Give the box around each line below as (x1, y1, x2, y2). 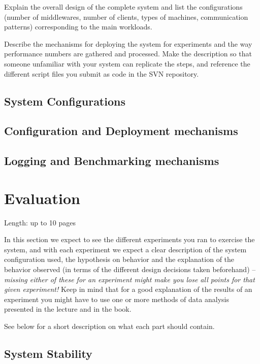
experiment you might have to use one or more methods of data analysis (4, 293, 229, 304)
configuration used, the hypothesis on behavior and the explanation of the (4, 254, 235, 264)
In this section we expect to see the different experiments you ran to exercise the (4, 234, 255, 245)
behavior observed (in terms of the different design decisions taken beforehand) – (4, 264, 256, 274)
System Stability (4, 345, 92, 361)
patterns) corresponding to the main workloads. (4, 21, 152, 32)
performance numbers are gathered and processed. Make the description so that (4, 48, 252, 59)
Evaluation (4, 187, 80, 208)
